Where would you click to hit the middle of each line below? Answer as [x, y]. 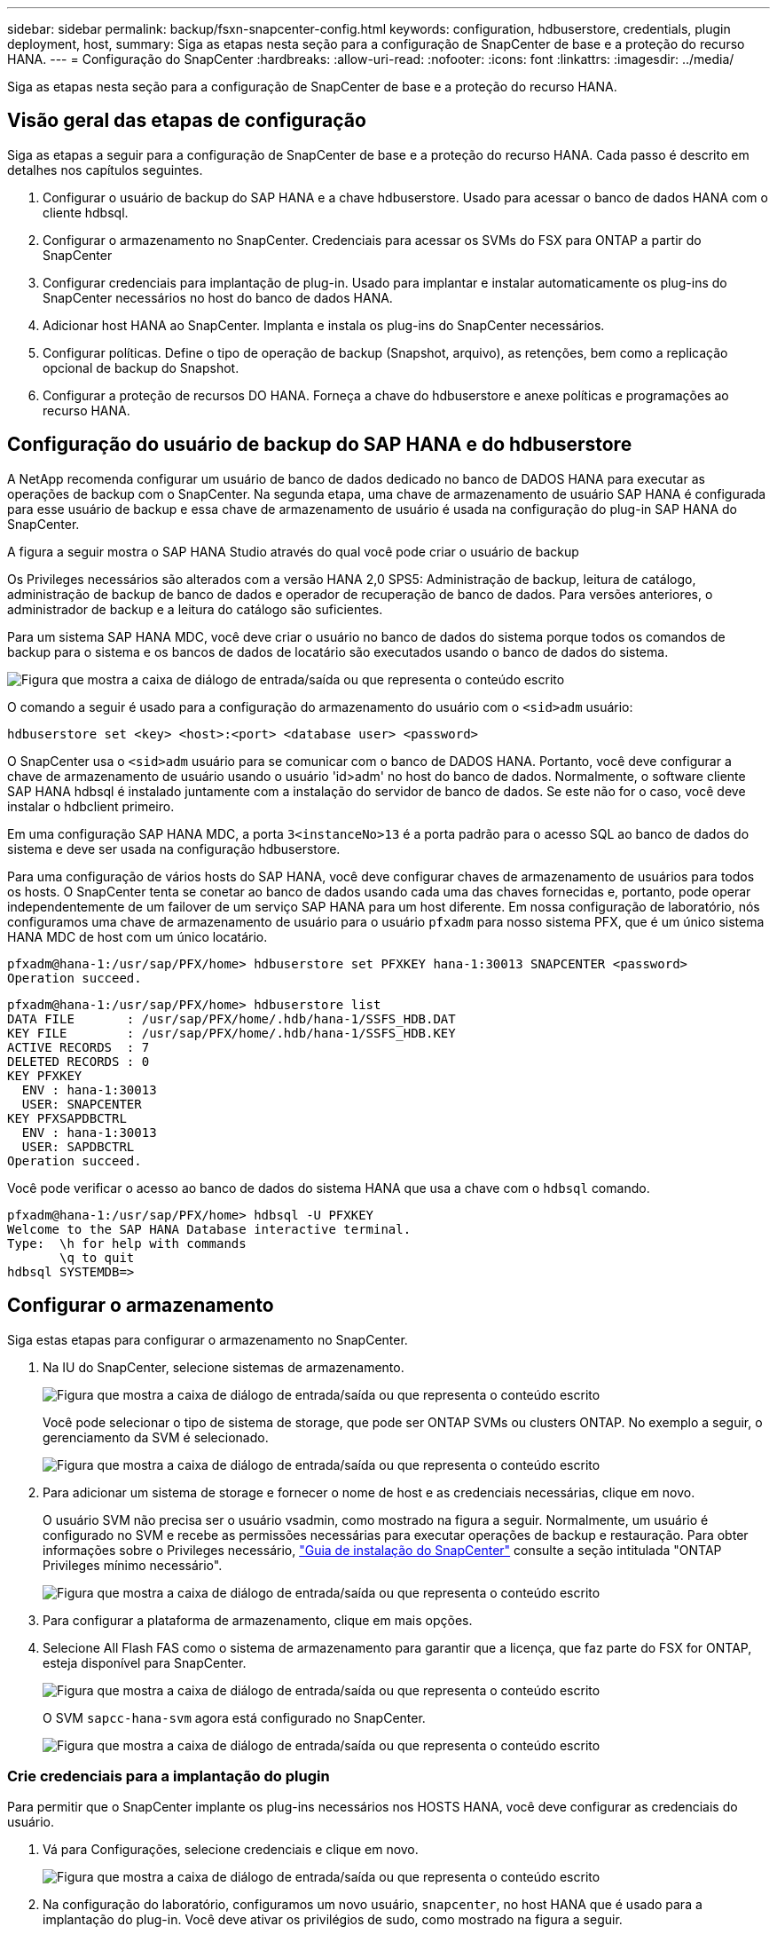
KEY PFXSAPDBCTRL [67, 1118]
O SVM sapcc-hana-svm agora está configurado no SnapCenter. [234, 1717]
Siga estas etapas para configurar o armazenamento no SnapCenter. [208, 1339]
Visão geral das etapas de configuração [187, 121]
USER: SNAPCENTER [82, 1104]
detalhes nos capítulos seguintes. [105, 170]
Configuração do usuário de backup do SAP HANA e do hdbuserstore [320, 445]
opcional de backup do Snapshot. [141, 367]
